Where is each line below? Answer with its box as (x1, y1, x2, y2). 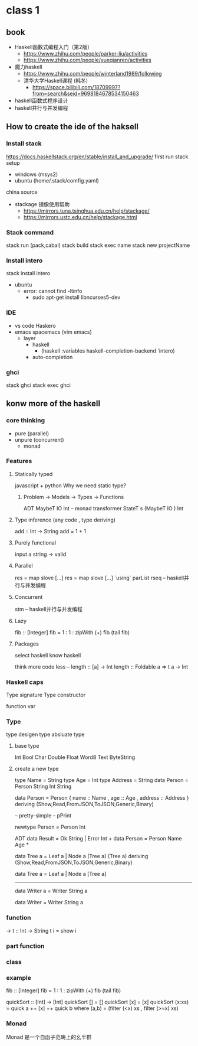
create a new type (14, 765, 59, 773)
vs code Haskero (14, 322, 56, 329)
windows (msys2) (14, 171, 58, 178)
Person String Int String (14, 783, 72, 790)
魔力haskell (14, 63, 42, 70)
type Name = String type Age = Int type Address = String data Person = (14, 777, 189, 784)
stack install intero (6, 270, 51, 277)
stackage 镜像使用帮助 (14, 200, 70, 207)
